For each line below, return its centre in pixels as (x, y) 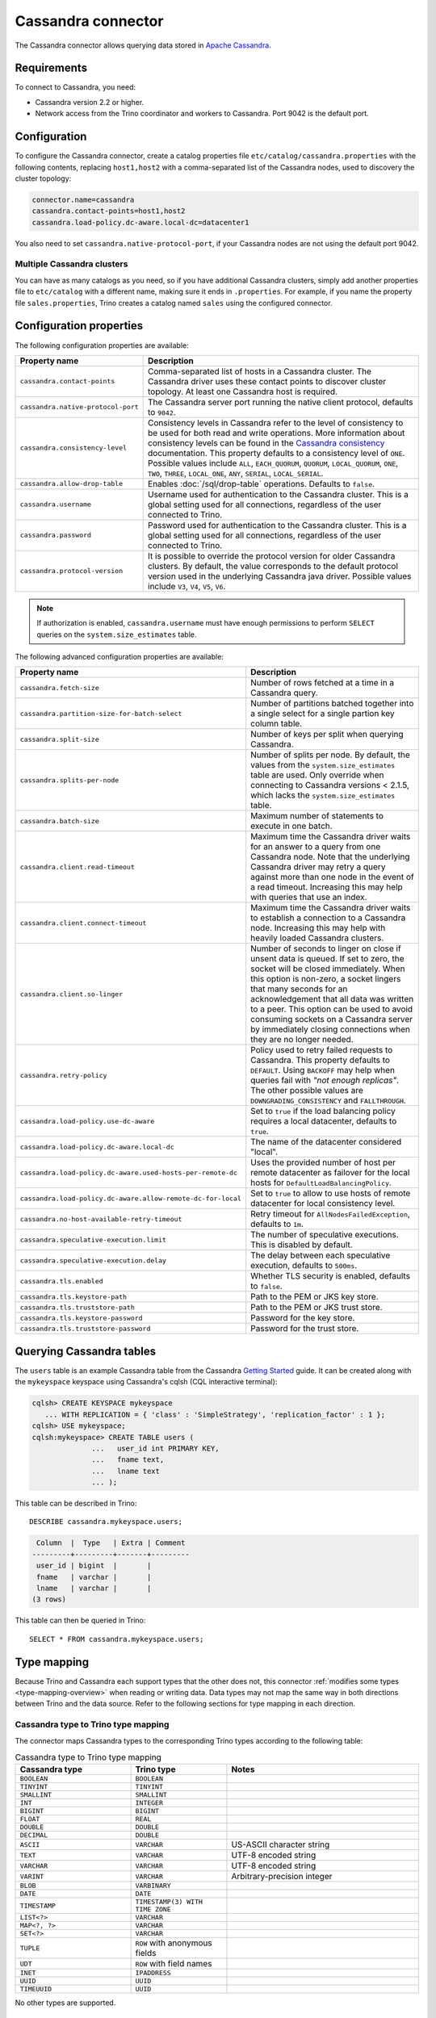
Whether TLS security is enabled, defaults (331, 1276)
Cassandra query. (284, 693)
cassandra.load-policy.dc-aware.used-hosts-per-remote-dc (129, 1172)
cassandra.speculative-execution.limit (93, 1239)
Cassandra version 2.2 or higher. (90, 102)
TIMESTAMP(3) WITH (169, 1902)
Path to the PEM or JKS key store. (314, 1297)
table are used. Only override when (317, 775)
